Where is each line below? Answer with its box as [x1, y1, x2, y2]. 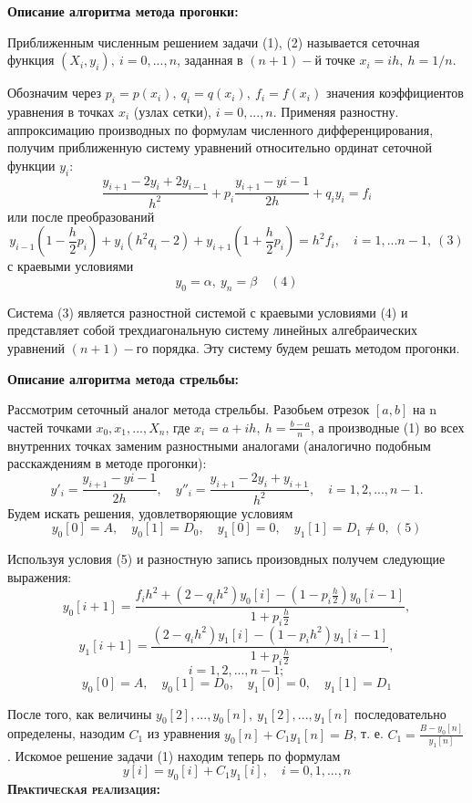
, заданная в [177, 50, 243, 69]
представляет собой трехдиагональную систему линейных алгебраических [7, 320, 418, 339]
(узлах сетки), [133, 101, 212, 120]
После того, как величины [7, 704, 152, 723]
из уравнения [147, 724, 221, 743]
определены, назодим [7, 724, 125, 743]
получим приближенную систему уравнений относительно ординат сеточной [7, 138, 432, 157]
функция [7, 50, 55, 69]
